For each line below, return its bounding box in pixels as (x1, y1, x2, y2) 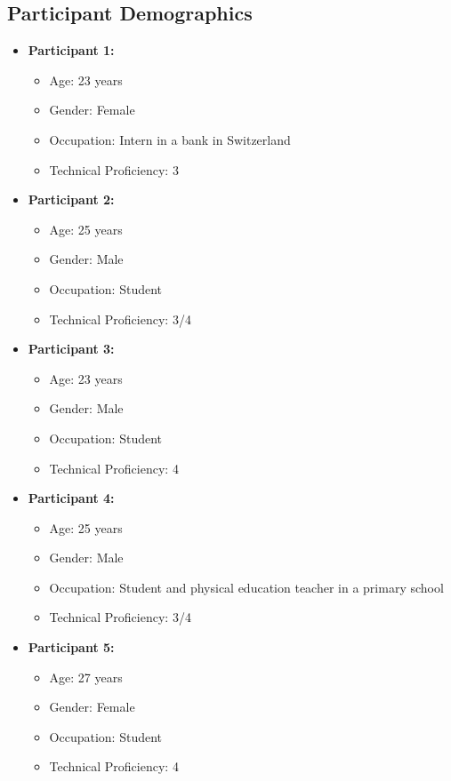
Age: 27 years (49, 667, 123, 686)
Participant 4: (28, 489, 115, 507)
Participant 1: (28, 41, 115, 60)
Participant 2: (28, 190, 115, 209)
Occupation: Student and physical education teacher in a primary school (49, 578, 444, 596)
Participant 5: (28, 638, 115, 657)
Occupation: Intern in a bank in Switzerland (49, 130, 291, 148)
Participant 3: (28, 339, 115, 358)
